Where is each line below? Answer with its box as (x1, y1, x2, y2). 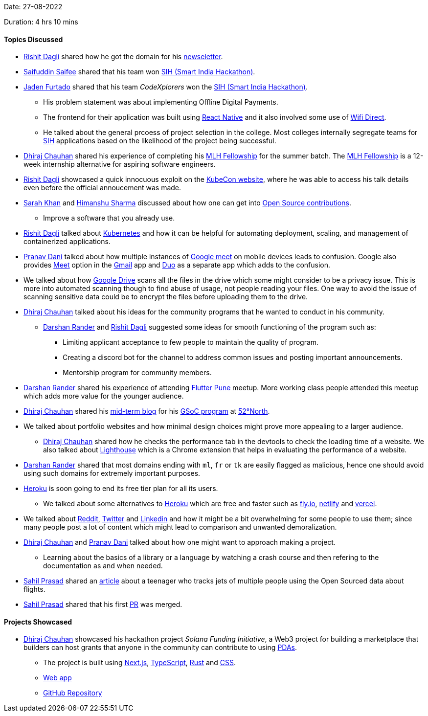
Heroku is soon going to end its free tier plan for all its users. (23, 484, 218, 493)
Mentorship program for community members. (63, 368, 212, 377)
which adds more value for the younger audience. (23, 392, 184, 401)
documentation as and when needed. (43, 561, 163, 570)
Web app (43, 673, 72, 682)
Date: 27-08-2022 (4, 2, 63, 11)
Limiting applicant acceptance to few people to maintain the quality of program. (63, 338, 319, 347)
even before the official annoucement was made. (23, 183, 181, 192)
